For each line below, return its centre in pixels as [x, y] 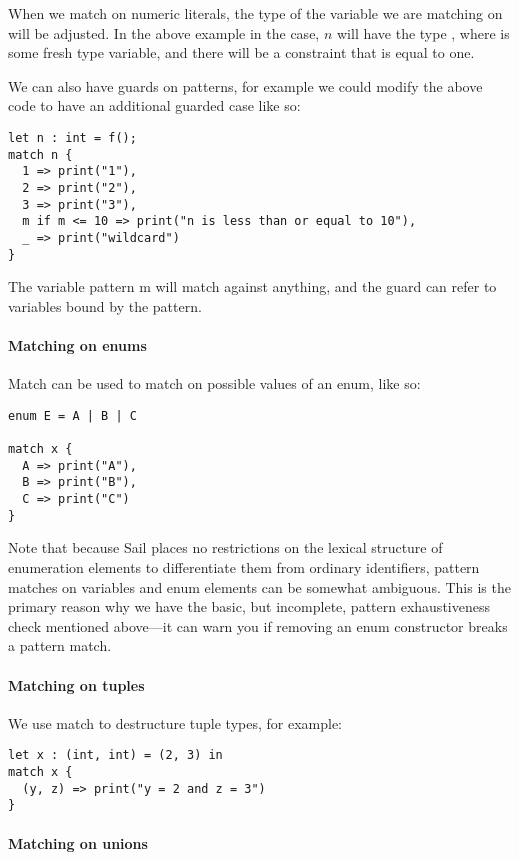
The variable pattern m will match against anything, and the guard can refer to [252, 286]
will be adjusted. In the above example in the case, [164, 32]
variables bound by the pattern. [105, 305]
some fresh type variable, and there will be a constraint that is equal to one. [241, 52]
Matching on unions [78, 842]
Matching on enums [77, 345]
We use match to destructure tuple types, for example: [175, 722]
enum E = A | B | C [72, 415]
